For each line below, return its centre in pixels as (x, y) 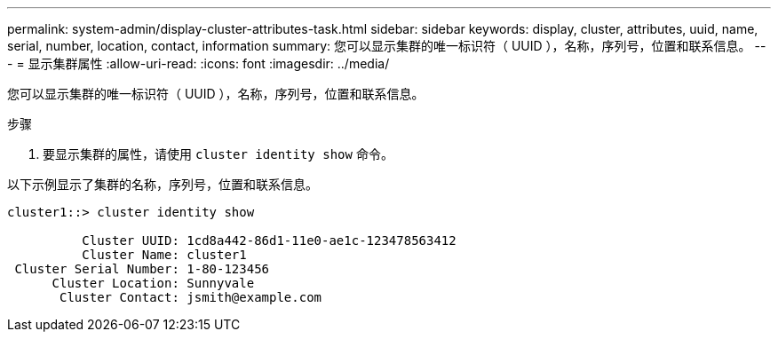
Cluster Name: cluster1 (164, 255)
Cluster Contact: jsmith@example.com (191, 297)
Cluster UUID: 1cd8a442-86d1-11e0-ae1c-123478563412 (269, 240)
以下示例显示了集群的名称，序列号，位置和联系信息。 (163, 184)
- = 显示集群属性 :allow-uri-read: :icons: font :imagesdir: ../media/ (198, 63)
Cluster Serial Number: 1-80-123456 (142, 269)
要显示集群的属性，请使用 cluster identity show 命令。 (218, 154)
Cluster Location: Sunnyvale (153, 283)
